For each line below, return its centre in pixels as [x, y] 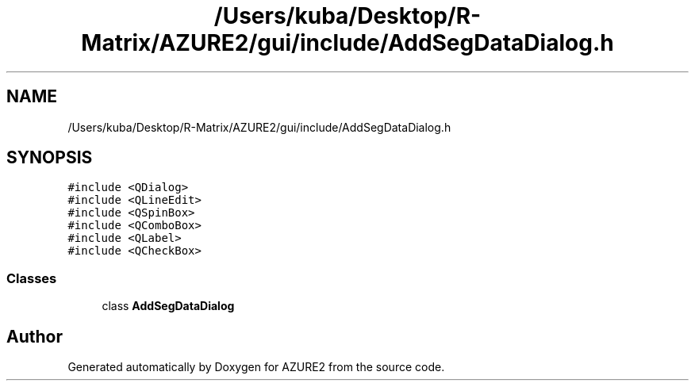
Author [35, 336]
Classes [32, 278]
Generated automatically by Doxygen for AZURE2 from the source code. [256, 367]
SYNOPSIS [50, 158]
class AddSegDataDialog [168, 306]
